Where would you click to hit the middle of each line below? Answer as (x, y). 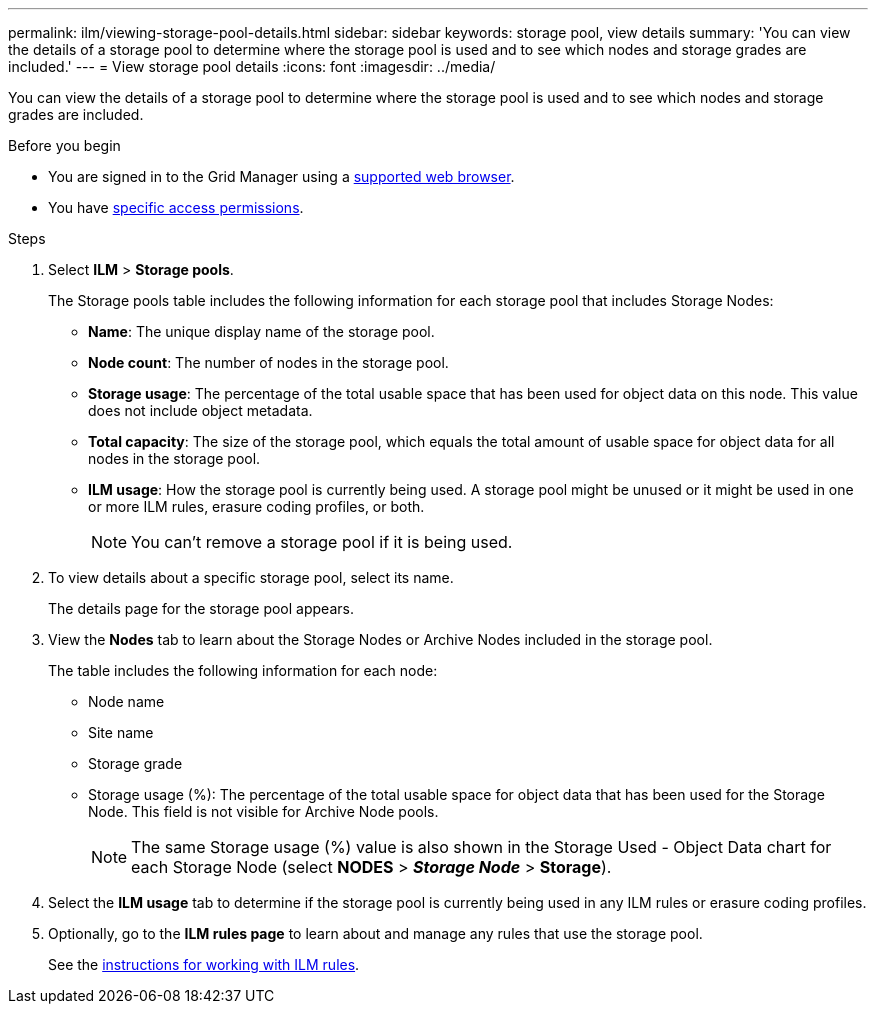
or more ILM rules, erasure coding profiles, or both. (256, 506)
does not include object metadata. (200, 410)
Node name (126, 701)
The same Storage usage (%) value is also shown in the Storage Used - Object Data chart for (481, 847)
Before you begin (64, 145)
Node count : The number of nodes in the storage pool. (268, 362)
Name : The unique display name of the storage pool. (261, 331)
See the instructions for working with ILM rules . (204, 964)
